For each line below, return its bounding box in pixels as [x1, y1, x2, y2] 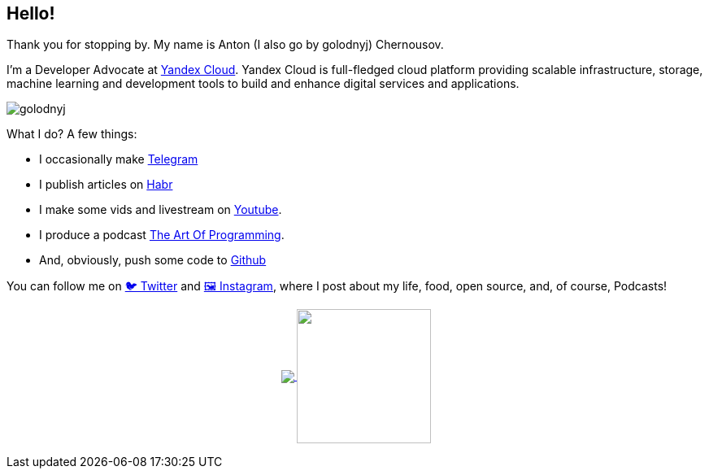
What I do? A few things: [7, 127, 137, 142]
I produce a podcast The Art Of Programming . [39, 228, 285, 242]
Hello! [7, 3, 55, 24]
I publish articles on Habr [39, 177, 173, 192]
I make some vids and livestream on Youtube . [39, 203, 282, 217]
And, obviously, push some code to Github [39, 253, 267, 268]
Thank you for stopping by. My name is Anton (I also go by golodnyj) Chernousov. [7, 37, 444, 52]
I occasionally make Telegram [39, 152, 198, 167]
